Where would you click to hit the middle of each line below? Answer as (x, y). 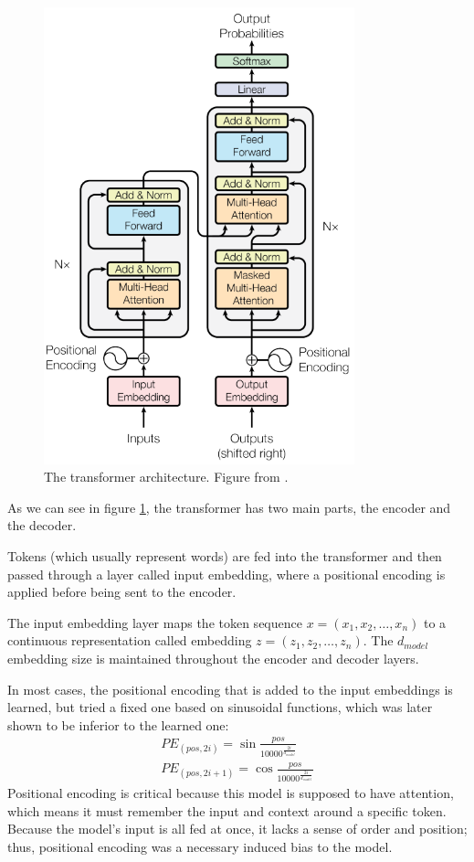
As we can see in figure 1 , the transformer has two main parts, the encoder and (229, 507)
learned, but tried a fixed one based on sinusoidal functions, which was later (220, 707)
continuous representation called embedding (130, 640)
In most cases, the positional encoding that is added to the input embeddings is (230, 689)
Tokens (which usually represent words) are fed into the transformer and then (225, 555)
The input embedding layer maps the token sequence (155, 622)
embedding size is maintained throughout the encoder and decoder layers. (213, 658)
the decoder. (42, 525)
